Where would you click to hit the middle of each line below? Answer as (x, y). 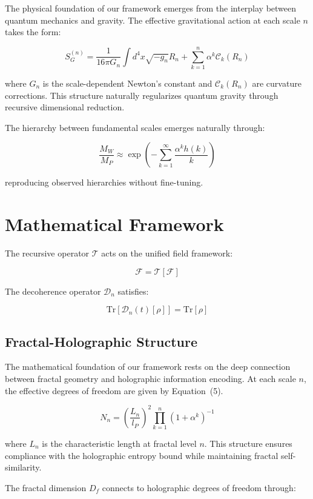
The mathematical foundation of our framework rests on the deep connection (148, 367)
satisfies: (133, 291)
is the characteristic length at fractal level (119, 443)
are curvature (277, 83)
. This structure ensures (248, 443)
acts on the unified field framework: (167, 253)
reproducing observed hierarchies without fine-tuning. (104, 182)
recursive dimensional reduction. (65, 107)
